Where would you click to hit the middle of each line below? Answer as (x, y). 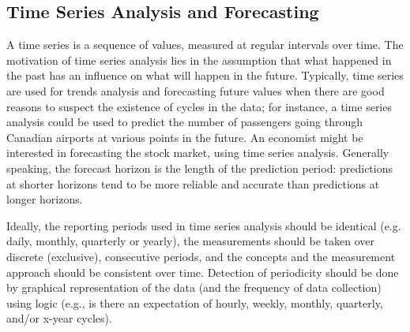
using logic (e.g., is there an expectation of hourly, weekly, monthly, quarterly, (195, 302)
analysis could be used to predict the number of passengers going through (184, 122)
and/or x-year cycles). (59, 318)
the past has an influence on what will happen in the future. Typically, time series (205, 75)
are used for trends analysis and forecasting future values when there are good (196, 90)
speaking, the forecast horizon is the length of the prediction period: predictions (199, 168)
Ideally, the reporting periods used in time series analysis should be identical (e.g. (204, 225)
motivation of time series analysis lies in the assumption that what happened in (199, 60)
